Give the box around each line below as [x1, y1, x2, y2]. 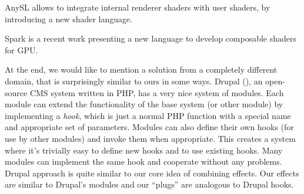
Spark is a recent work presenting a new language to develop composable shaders [5, 32, 297, 45]
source [5, 86, 28, 98]
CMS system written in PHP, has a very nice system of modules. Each [29, 86, 284, 98]
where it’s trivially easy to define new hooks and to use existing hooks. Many [5, 144, 283, 156]
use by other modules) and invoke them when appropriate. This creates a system [5, 132, 296, 144]
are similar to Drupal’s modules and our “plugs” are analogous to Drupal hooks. [5, 178, 294, 190]
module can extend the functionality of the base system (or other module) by [5, 98, 283, 110]
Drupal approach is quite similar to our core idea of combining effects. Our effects [5, 166, 299, 179]
